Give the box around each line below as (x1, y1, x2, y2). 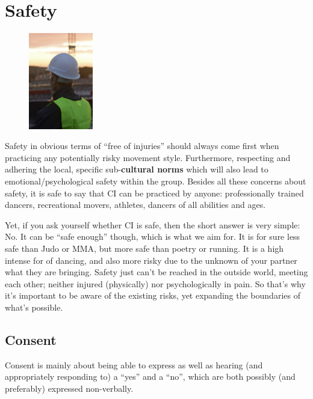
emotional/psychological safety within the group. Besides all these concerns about (5, 175, 306, 187)
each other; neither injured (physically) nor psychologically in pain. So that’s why (5, 277, 306, 290)
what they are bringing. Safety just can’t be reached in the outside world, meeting (5, 266, 308, 278)
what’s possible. (5, 301, 63, 314)
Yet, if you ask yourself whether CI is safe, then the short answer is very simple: (5, 218, 300, 231)
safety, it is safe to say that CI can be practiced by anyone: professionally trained (5, 186, 304, 199)
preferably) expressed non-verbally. (5, 382, 134, 394)
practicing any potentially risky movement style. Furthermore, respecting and (5, 151, 291, 163)
